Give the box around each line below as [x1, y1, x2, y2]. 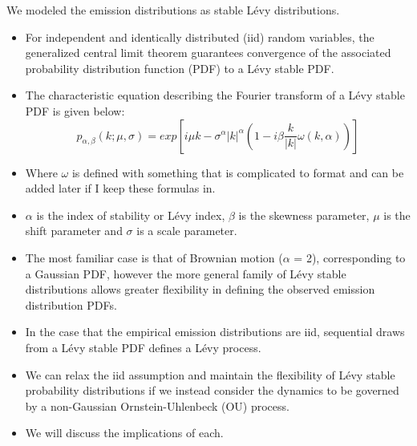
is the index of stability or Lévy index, [36, 206, 225, 223]
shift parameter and [25, 222, 123, 239]
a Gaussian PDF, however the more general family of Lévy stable [25, 265, 346, 282]
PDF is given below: [25, 102, 125, 119]
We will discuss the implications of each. [25, 424, 224, 441]
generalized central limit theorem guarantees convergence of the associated [25, 44, 391, 61]
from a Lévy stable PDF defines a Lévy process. [25, 339, 261, 355]
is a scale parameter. [136, 222, 237, 239]
